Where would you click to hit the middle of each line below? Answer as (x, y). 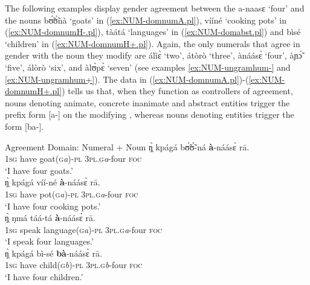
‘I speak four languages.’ (49, 241)
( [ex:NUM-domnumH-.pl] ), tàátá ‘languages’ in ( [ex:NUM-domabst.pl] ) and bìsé (153, 32)
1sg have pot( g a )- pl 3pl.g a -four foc (72, 194)
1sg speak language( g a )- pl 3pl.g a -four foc (84, 229)
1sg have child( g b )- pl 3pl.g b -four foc (74, 265)
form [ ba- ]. (24, 126)
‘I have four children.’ (44, 277)
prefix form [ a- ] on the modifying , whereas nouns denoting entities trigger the (150, 114)
